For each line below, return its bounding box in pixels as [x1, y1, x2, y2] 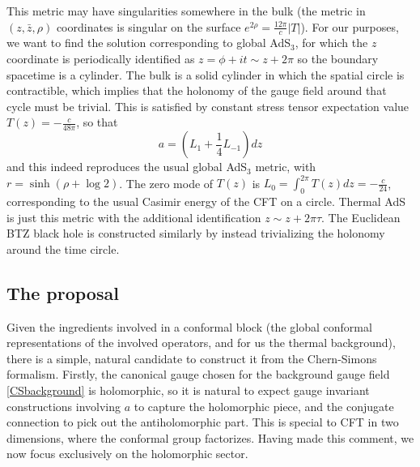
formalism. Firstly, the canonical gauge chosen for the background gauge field [6, 366, 390, 383]
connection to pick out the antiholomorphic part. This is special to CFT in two [6, 413, 399, 431]
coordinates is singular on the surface [56, 18, 241, 35]
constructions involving [6, 397, 121, 414]
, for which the [295, 34, 368, 51]
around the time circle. [6, 240, 120, 257]
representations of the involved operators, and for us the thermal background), [6, 334, 396, 351]
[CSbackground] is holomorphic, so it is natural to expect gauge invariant [6, 382, 370, 399]
